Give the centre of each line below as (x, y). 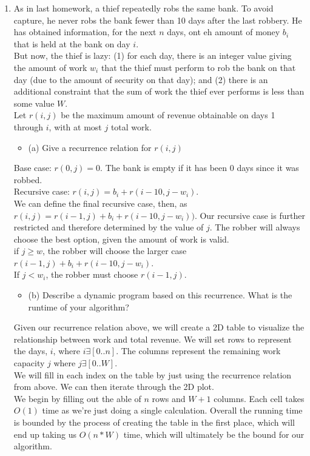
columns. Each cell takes (259, 398)
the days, (31, 351)
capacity (29, 363)
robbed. (28, 179)
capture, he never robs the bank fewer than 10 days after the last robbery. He (158, 20)
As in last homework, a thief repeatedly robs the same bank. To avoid (143, 8)
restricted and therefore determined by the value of (109, 227)
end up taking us (45, 434)
